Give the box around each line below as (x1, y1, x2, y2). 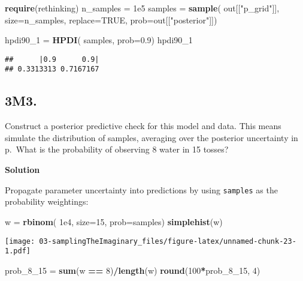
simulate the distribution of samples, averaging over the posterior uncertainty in (5, 131, 298, 144)
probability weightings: (5, 195, 89, 208)
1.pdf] (5, 247, 31, 256)
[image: (5, 237, 35, 246)
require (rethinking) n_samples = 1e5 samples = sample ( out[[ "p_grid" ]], (5, 2, 280, 14)
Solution (5, 163, 40, 176)
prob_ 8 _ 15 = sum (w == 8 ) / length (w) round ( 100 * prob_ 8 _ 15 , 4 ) (5, 264, 260, 276)
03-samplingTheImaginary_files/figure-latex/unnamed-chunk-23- (39, 237, 296, 246)
